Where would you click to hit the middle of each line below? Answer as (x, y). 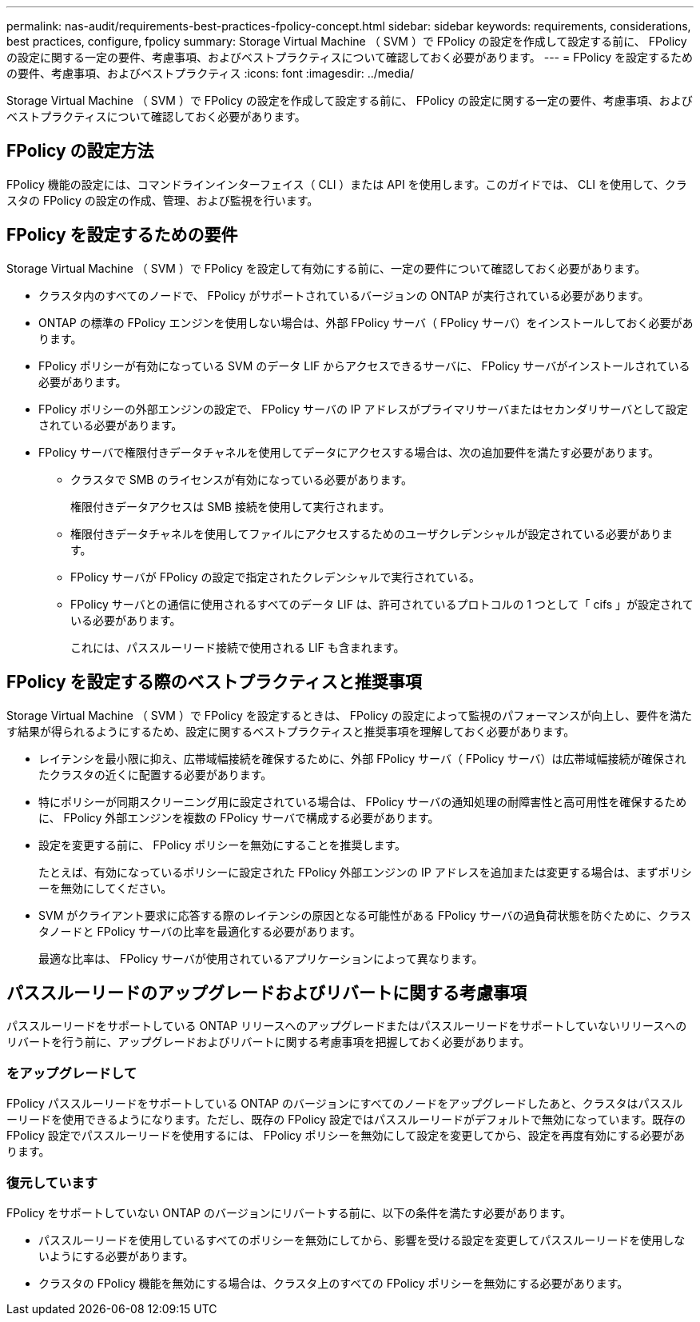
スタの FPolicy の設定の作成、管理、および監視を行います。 (163, 200)
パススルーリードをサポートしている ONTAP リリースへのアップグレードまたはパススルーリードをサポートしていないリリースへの (347, 1026)
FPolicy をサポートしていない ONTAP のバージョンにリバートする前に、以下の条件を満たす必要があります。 (289, 1212)
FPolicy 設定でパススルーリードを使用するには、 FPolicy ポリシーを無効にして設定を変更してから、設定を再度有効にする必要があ (346, 1136)
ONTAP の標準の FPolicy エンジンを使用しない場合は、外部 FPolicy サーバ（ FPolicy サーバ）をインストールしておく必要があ (366, 322)
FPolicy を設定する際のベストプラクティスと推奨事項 (214, 682)
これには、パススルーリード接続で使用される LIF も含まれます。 (238, 647)
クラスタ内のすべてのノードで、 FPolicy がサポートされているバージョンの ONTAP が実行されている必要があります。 (344, 295)
